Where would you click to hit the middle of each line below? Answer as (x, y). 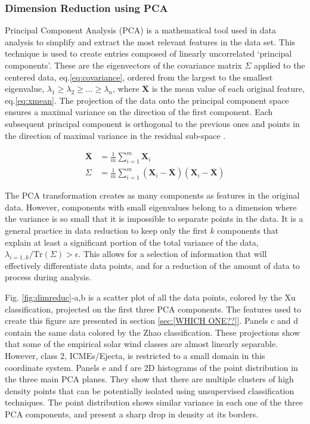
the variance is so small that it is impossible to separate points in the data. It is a (154, 219)
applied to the (280, 65)
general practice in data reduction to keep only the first (106, 230)
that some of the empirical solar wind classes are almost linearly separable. (142, 344)
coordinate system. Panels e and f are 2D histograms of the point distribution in (151, 367)
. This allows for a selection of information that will (173, 254)
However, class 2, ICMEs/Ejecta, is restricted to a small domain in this (135, 355)
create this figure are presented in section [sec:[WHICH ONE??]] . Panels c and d (152, 321)
